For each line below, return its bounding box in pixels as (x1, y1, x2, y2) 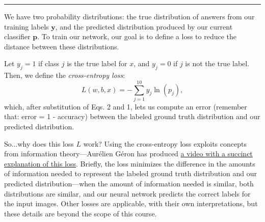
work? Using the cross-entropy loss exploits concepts (83, 138, 247, 149)
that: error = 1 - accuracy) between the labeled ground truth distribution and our (4, 111, 260, 122)
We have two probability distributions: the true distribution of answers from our (4, 11, 255, 21)
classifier (4, 31, 31, 42)
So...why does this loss (4, 138, 74, 149)
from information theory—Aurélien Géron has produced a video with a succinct (4, 148, 253, 159)
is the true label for (67, 58, 127, 69)
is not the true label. (185, 58, 250, 69)
